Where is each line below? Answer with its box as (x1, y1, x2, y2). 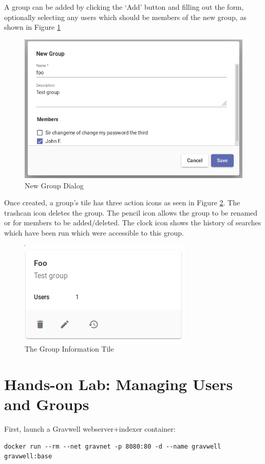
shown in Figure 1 (4, 22, 61, 32)
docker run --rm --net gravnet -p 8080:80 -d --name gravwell (4, 442, 221, 450)
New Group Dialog (25, 180, 84, 190)
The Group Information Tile (25, 343, 114, 354)
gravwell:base (4, 453, 52, 460)
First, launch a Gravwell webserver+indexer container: (4, 423, 176, 434)
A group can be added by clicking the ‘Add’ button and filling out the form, (4, 2, 244, 12)
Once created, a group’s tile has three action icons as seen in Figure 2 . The (4, 197, 240, 208)
